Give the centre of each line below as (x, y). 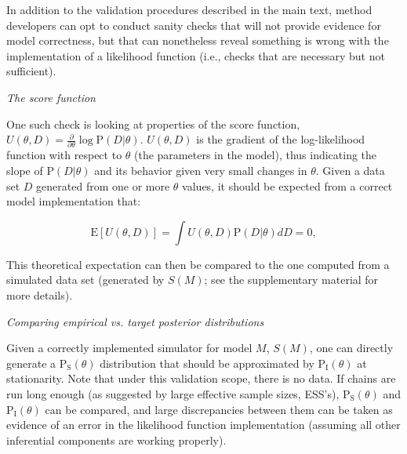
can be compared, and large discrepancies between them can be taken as (219, 409)
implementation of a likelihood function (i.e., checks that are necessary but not (196, 55)
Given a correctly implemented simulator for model (129, 348)
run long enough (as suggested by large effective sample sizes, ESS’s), (173, 394)
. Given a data (350, 171)
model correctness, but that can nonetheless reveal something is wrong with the (198, 40)
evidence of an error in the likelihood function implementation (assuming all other (203, 425)
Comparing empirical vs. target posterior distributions (135, 321)
